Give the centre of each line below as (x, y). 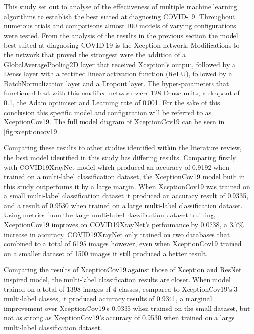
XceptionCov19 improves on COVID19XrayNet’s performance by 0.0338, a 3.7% (124, 225)
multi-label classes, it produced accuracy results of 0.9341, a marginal (108, 298)
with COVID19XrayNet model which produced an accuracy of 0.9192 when (117, 167)
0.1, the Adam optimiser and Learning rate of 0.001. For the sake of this (112, 102)
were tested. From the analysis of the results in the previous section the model (121, 35)
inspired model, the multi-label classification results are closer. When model (117, 279)
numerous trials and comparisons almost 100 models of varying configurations (120, 26)
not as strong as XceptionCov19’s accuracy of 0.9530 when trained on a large (119, 318)
